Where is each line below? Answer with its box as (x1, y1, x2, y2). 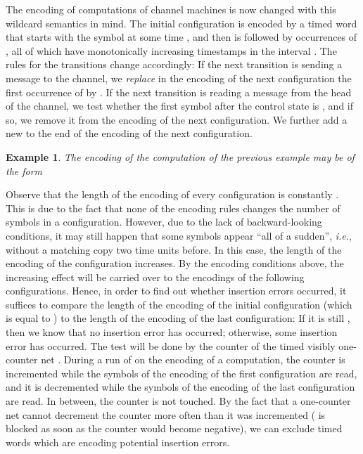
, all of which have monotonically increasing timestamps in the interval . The (6, 43, 337, 58)
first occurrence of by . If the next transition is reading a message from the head (6, 84, 352, 99)
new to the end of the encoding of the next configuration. (6, 126, 253, 141)
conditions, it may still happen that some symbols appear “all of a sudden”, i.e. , (6, 228, 352, 242)
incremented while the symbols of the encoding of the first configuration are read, (6, 365, 357, 380)
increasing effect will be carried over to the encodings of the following (6, 269, 305, 284)
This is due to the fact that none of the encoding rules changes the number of (6, 200, 340, 215)
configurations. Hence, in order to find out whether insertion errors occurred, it (6, 283, 347, 298)
